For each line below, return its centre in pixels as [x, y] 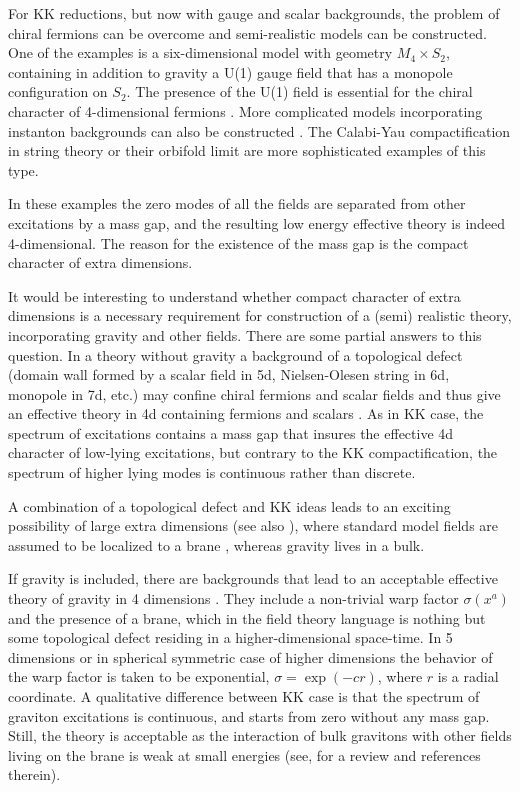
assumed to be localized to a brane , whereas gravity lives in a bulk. [216, 544]
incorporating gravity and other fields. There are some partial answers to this [245, 334]
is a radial [468, 676]
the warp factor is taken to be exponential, [139, 676]
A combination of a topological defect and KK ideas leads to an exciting [229, 505]
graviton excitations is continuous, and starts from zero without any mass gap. [249, 715]
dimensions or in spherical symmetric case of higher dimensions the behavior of [250, 656]
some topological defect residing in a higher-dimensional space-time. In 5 [230, 637]
